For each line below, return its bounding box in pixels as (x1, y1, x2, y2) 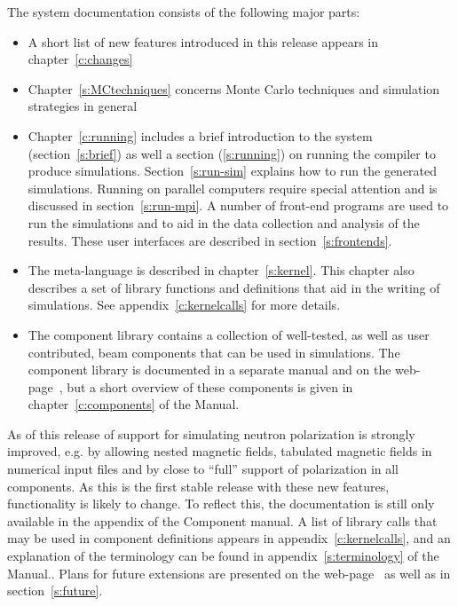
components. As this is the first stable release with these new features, (7, 476, 390, 495)
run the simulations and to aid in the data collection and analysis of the (28, 213, 420, 232)
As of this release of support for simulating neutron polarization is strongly (7, 424, 415, 443)
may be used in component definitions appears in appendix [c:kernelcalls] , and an (7, 529, 451, 547)
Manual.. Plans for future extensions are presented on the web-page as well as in (7, 563, 451, 582)
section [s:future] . (7, 581, 103, 600)
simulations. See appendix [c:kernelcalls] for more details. (28, 295, 341, 314)
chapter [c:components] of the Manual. (28, 395, 240, 413)
